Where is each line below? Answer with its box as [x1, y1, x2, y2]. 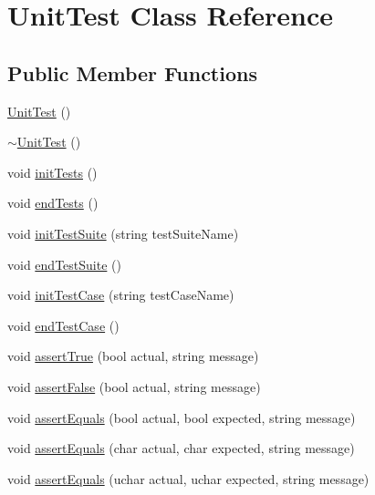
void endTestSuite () [7, 254, 121, 273]
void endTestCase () [7, 315, 120, 335]
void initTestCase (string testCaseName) [7, 285, 234, 304]
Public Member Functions [7, 58, 257, 87]
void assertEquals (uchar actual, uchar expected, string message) [7, 469, 370, 488]
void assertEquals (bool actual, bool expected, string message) [7, 407, 356, 427]
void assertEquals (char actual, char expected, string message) [7, 438, 355, 458]
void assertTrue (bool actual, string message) [7, 346, 259, 366]
